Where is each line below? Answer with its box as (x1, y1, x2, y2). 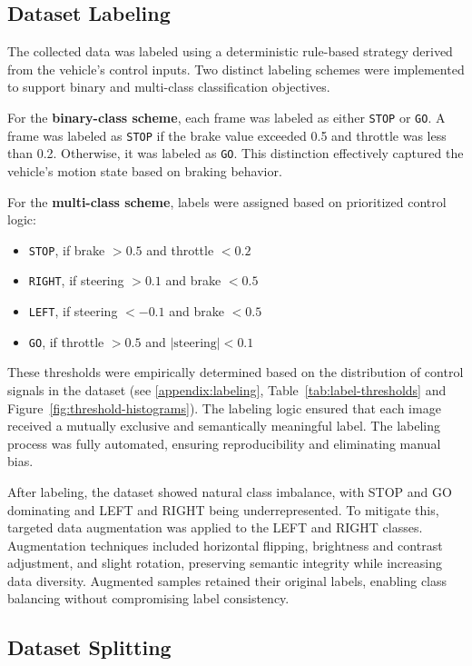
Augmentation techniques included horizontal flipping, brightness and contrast (7, 535, 443, 554)
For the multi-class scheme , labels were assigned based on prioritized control (7, 192, 447, 211)
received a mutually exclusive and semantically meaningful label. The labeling (7, 416, 440, 435)
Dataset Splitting (7, 633, 172, 661)
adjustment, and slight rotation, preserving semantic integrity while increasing (7, 553, 442, 572)
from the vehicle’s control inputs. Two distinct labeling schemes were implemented (7, 59, 465, 78)
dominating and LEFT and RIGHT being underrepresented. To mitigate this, (7, 500, 439, 519)
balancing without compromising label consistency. (7, 589, 290, 608)
